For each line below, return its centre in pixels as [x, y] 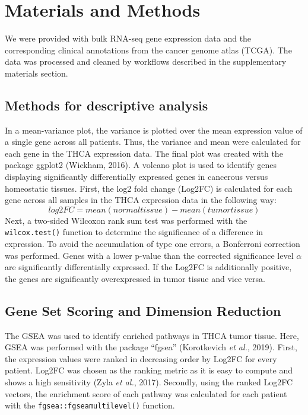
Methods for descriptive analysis [107, 105]
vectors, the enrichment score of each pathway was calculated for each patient [146, 393]
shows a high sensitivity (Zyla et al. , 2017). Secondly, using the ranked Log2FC [149, 382]
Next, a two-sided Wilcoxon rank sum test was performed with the [126, 220]
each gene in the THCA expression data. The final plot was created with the [144, 153]
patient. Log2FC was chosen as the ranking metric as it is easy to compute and [149, 370]
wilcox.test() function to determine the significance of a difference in [134, 232]
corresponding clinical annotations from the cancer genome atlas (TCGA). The [148, 50]
